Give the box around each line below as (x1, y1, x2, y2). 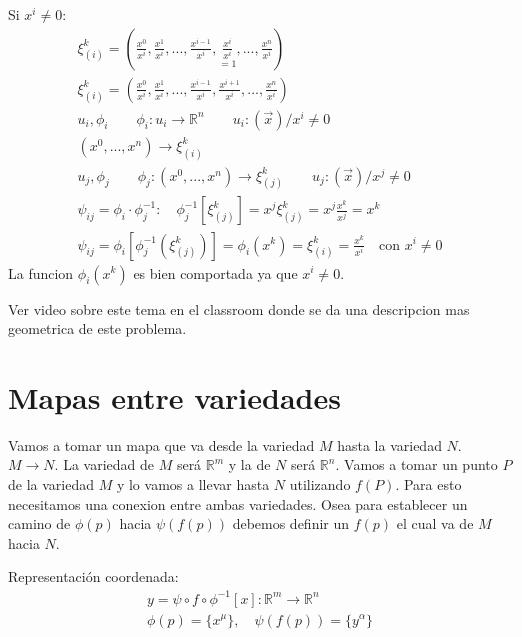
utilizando (289, 474, 351, 495)
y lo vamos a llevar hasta (116, 474, 270, 495)
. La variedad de (54, 454, 154, 475)
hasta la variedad (337, 434, 442, 455)
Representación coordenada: (8, 566, 179, 587)
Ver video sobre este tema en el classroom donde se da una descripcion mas (8, 298, 470, 319)
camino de (8, 513, 71, 534)
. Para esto (395, 474, 462, 495)
